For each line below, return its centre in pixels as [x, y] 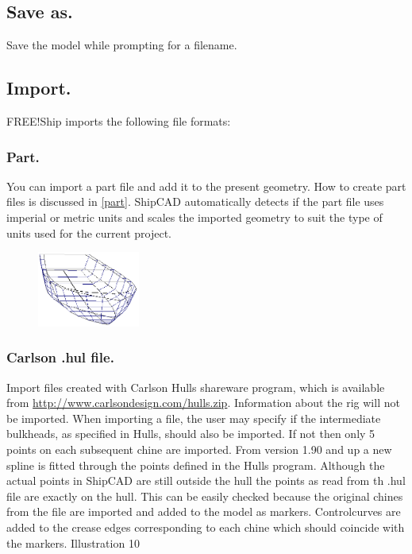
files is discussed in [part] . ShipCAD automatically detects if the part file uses [195, 201]
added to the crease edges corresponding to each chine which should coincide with [206, 527]
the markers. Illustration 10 [73, 542]
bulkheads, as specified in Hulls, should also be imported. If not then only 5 [191, 434]
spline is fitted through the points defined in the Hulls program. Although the [196, 465]
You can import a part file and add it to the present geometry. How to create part [206, 186]
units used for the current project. [89, 232]
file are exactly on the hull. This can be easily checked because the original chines [205, 496]
